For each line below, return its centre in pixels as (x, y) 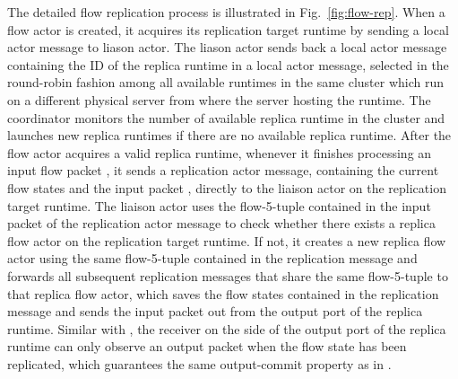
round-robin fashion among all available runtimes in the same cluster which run (226, 82)
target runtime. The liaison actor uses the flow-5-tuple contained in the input (219, 205)
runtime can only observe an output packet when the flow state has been (207, 346)
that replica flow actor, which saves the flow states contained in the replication (223, 293)
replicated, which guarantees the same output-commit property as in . (199, 363)
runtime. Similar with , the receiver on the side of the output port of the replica (227, 328)
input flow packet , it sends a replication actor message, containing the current (223, 170)
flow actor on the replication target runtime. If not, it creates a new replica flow (227, 240)
